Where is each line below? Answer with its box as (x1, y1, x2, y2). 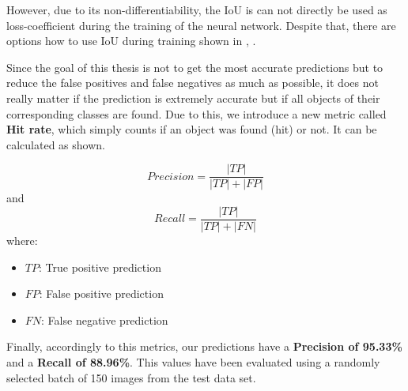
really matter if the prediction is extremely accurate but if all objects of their (6, 89, 380, 106)
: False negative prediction (41, 311, 168, 328)
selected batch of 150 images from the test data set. (6, 369, 256, 385)
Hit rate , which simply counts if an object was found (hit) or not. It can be (6, 121, 377, 137)
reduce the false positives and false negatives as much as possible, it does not (6, 74, 379, 91)
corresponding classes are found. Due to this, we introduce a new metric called (6, 105, 387, 122)
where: (6, 232, 38, 249)
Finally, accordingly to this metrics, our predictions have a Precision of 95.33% (6, 338, 402, 355)
